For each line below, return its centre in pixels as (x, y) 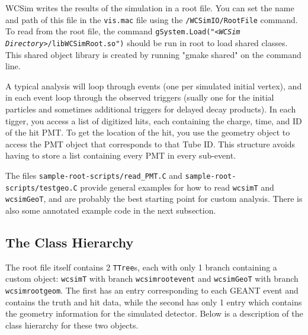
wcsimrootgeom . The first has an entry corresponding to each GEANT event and (152, 290)
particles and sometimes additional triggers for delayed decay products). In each (151, 109)
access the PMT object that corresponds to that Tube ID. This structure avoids (150, 144)
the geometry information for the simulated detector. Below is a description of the (154, 313)
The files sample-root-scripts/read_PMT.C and (94, 175)
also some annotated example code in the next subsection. (111, 210)
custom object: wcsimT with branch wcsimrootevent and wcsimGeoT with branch (152, 278)
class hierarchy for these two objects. (72, 325)
